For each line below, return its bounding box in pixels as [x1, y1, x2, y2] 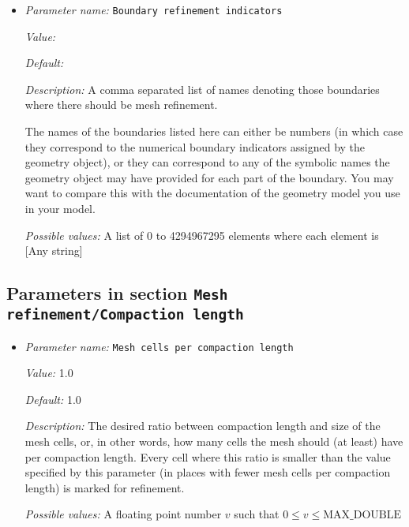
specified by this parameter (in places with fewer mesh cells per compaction [24, 464, 391, 480]
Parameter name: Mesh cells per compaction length [24, 338, 294, 354]
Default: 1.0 [24, 391, 81, 407]
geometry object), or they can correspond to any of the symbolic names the [24, 154, 390, 170]
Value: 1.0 [24, 364, 73, 381]
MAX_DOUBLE [323, 510, 402, 521]
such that [234, 506, 280, 522]
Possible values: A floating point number [24, 506, 222, 522]
